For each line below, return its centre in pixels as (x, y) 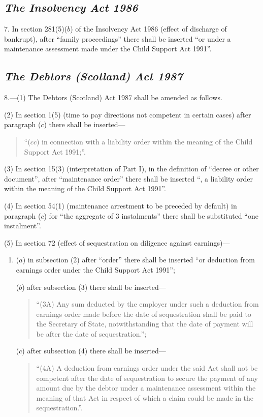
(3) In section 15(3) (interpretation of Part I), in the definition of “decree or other (131, 169)
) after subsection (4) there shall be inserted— (94, 351)
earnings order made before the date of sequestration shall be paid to (144, 314)
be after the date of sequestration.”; (91, 333)
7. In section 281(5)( (36, 29)
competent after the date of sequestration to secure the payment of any (147, 378)
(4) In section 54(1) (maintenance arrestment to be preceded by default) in (121, 205)
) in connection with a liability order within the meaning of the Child (144, 141)
